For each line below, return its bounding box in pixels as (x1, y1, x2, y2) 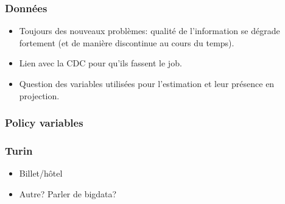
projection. (19, 89, 60, 102)
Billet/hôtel (19, 167, 63, 180)
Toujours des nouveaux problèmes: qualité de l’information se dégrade (19, 24, 280, 37)
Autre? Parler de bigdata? (19, 187, 117, 200)
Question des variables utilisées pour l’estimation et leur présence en (19, 77, 275, 90)
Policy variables (5, 115, 83, 130)
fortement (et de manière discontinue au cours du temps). (19, 36, 234, 49)
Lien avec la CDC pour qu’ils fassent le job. (19, 57, 182, 69)
